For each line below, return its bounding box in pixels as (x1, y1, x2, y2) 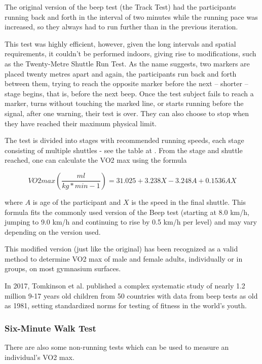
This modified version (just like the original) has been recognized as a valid (5, 243, 238, 254)
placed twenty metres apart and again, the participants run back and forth (5, 68, 237, 79)
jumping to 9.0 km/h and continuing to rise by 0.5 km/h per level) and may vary (5, 216, 257, 227)
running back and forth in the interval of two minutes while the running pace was (5, 11, 258, 22)
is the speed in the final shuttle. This (131, 196, 246, 207)
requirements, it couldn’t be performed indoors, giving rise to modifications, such (5, 48, 256, 59)
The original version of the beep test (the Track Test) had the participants (5, 2, 236, 12)
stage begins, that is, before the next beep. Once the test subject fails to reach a (5, 88, 254, 98)
